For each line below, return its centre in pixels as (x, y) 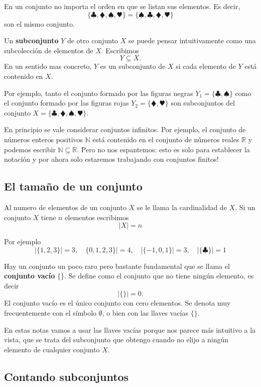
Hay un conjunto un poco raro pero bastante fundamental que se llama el (117, 266)
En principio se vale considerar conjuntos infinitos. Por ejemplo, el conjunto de (125, 129)
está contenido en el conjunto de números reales (166, 139)
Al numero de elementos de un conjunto (65, 207)
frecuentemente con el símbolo (50, 313)
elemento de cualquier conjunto (52, 349)
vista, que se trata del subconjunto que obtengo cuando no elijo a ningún (116, 340)
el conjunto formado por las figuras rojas (67, 103)
